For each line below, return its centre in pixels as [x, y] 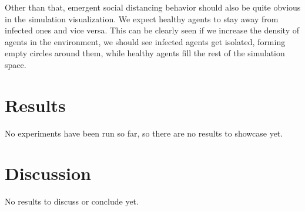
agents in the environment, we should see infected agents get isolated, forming [145, 41]
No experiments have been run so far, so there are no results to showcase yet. [144, 133]
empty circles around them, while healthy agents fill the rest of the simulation [145, 53]
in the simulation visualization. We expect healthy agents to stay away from [142, 18]
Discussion [48, 173]
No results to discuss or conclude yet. [72, 201]
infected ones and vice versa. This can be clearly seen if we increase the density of [152, 30]
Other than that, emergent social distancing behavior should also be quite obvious [153, 7]
